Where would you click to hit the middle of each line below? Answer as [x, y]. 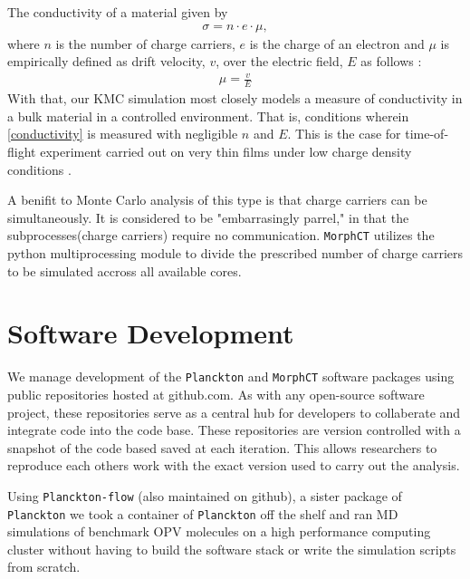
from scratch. [44, 567]
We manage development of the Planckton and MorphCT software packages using [231, 376]
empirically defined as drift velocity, [106, 61]
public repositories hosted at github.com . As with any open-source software [216, 394]
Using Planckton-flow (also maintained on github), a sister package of [205, 495]
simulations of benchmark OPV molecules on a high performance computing [219, 531]
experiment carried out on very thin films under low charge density [226, 151]
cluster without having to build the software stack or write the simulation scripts [232, 549]
